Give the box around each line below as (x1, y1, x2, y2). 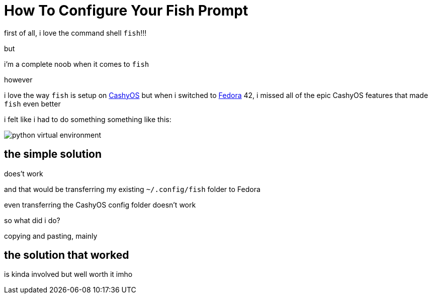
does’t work (4, 169, 43, 178)
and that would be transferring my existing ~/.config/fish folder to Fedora (4, 184, 261, 193)
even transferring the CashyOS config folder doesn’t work (4, 200, 196, 209)
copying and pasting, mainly (4, 231, 98, 240)
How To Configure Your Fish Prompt (4, 2, 248, 19)
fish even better (4, 99, 61, 108)
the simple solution (4, 148, 102, 161)
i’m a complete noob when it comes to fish (4, 59, 149, 68)
